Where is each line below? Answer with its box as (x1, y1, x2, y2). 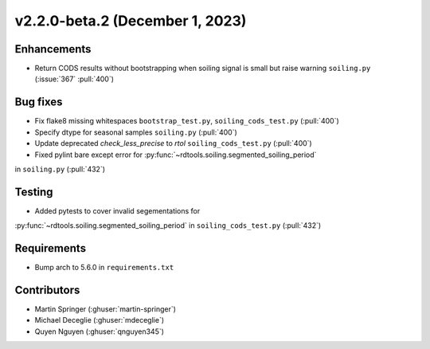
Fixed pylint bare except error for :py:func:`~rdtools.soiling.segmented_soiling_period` (34, 150, 317, 159)
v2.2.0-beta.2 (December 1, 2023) (14, 12, 247, 29)
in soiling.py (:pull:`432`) (14, 164, 106, 174)
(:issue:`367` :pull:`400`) (34, 74, 115, 84)
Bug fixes (14, 96, 63, 109)
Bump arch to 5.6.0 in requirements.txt (34, 263, 174, 273)
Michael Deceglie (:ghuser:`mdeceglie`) (34, 316, 165, 325)
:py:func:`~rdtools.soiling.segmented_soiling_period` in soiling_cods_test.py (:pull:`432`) (14, 221, 322, 230)
